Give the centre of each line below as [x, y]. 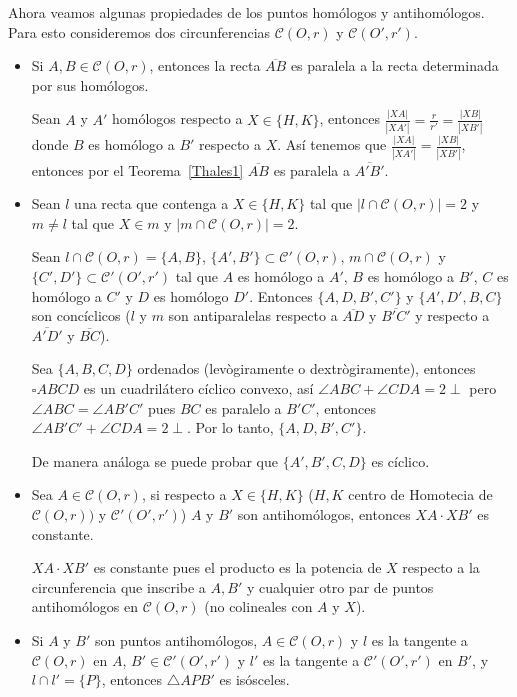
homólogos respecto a [177, 118]
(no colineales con [258, 606]
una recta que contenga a [151, 203]
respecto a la [441, 567]
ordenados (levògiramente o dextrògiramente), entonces [306, 368]
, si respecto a [184, 494]
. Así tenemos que [332, 144]
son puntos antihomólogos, [176, 639]
